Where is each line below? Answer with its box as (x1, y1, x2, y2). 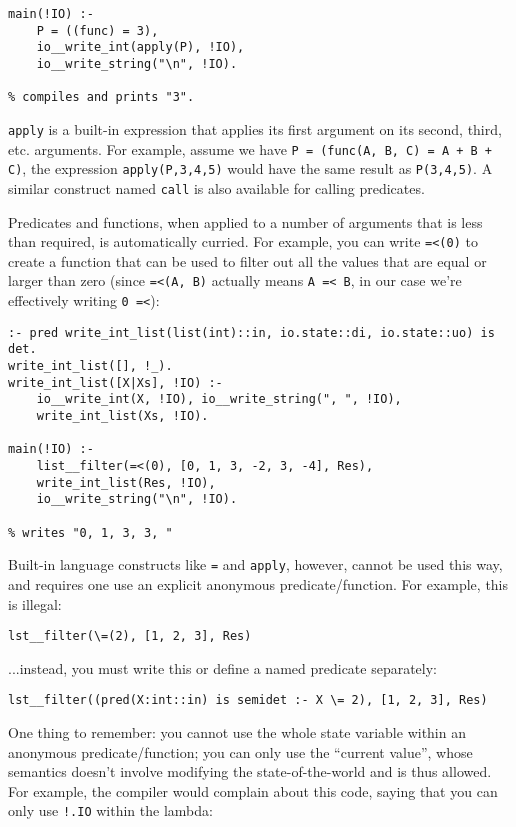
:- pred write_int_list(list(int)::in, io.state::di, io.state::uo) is (8, 325, 495, 340)
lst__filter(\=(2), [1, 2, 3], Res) (8, 629, 252, 644)
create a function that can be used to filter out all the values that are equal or (8, 250, 487, 271)
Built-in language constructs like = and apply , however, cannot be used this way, (8, 554, 503, 575)
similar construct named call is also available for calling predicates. (8, 177, 425, 198)
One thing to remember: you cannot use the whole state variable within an (8, 722, 466, 742)
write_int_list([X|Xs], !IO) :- (8, 375, 223, 390)
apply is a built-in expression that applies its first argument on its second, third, (8, 118, 502, 139)
